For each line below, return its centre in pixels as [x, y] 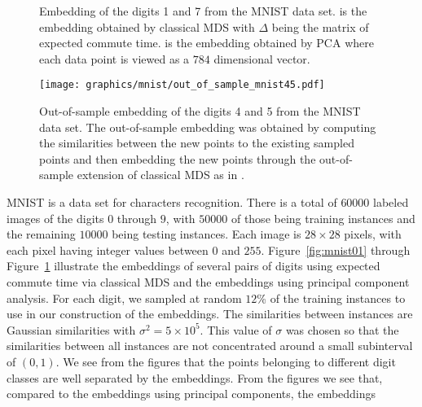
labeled [391, 202]
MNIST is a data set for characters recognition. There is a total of [172, 202]
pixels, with [373, 234]
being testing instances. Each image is [207, 234]
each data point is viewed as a [114, 58]
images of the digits [55, 218]
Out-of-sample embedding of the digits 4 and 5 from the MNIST [200, 111]
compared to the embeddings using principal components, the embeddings [191, 394]
